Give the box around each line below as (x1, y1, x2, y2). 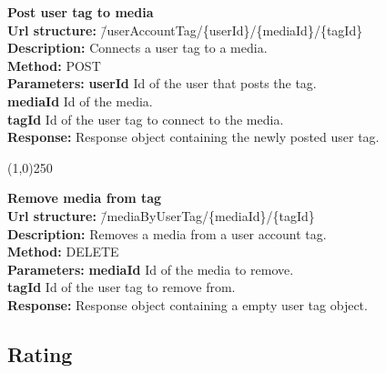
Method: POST (7, 55, 101, 75)
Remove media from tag (7, 188, 162, 207)
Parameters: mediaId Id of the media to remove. (7, 259, 294, 278)
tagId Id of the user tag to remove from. (7, 277, 236, 297)
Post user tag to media (7, 3, 154, 21)
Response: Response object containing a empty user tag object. (7, 295, 368, 314)
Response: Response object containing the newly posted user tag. (7, 127, 380, 146)
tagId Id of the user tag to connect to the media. (7, 109, 284, 128)
